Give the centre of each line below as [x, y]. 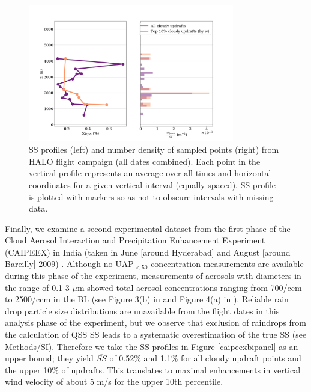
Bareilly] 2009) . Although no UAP [69, 264]
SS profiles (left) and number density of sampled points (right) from [154, 149]
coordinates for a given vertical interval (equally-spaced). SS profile [152, 184]
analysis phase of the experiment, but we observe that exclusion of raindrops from [155, 323]
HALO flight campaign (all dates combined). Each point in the [145, 161]
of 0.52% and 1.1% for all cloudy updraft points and [205, 358]
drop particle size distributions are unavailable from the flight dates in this [142, 311]
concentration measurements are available [227, 264]
